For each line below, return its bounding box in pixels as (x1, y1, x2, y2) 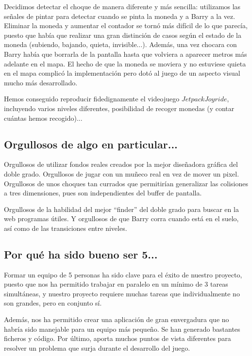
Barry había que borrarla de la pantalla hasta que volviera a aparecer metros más (4, 49, 247, 59)
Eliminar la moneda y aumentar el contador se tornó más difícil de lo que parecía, (4, 20, 248, 31)
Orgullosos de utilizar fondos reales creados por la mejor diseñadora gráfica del (4, 159, 238, 169)
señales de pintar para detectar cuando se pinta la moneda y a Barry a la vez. (4, 11, 235, 21)
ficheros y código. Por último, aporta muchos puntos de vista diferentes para (4, 333, 231, 343)
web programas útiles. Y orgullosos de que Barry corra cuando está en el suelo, (4, 213, 239, 224)
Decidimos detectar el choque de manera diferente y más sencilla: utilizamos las (4, 1, 241, 11)
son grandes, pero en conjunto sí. (4, 298, 102, 308)
